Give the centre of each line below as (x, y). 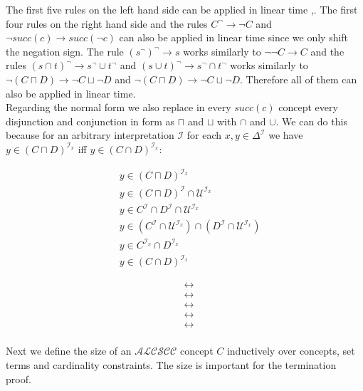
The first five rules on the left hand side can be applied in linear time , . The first (182, 9)
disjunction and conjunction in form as (90, 121)
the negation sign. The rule (65, 51)
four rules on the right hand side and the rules (107, 23)
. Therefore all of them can (299, 79)
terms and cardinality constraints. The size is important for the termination (171, 365)
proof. (19, 379)
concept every (308, 107)
